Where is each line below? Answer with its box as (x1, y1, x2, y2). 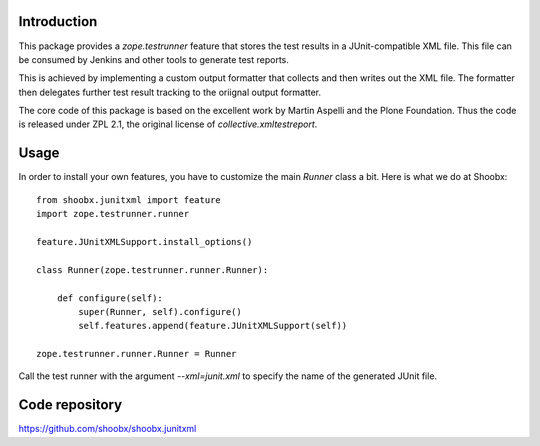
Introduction (18, 13, 98, 30)
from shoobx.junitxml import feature (36, 194, 222, 205)
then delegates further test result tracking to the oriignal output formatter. (18, 86, 322, 98)
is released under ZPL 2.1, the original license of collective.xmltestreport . (18, 118, 318, 130)
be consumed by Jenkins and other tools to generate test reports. (18, 53, 290, 65)
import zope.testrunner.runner (36, 208, 190, 220)
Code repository (18, 396, 123, 414)
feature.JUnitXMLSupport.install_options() (36, 236, 253, 247)
